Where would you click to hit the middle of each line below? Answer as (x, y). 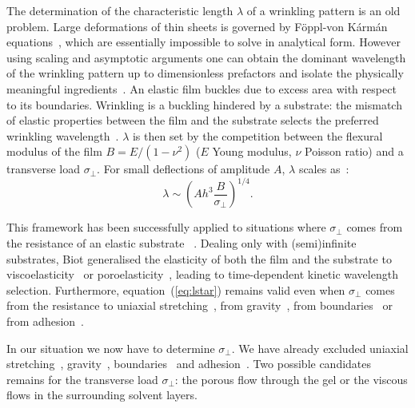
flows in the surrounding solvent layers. (102, 395)
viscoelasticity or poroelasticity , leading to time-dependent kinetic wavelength (202, 274)
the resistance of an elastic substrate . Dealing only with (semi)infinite (182, 243)
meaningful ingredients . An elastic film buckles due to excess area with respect (202, 88)
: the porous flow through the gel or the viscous (291, 379)
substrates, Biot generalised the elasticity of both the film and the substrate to (199, 258)
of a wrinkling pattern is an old (323, 10)
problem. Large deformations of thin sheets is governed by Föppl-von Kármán (197, 26)
